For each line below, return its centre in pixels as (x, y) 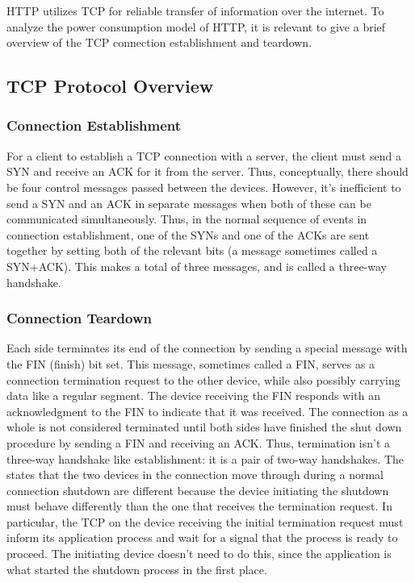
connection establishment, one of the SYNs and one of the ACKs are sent (188, 234)
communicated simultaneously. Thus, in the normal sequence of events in (187, 219)
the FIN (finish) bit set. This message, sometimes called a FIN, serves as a (191, 363)
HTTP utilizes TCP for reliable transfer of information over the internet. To (195, 10)
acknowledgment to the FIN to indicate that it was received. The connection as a (207, 411)
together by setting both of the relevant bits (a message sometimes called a (192, 250)
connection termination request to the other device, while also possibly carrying (203, 379)
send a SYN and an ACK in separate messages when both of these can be (189, 203)
